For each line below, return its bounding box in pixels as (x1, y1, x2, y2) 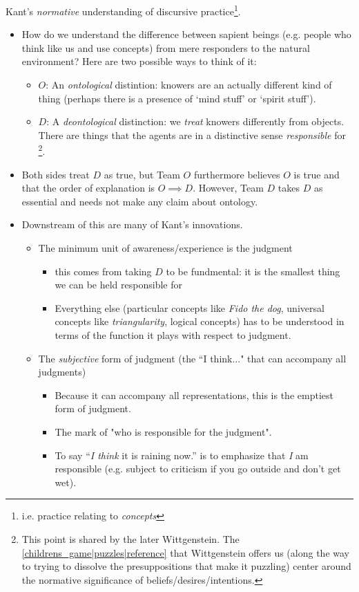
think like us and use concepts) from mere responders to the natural (21, 40, 310, 55)
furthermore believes (193, 167, 280, 181)
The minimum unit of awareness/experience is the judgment (38, 241, 293, 255)
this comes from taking (55, 263, 152, 278)
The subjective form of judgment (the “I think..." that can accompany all (38, 351, 347, 365)
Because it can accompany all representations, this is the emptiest (55, 387, 333, 402)
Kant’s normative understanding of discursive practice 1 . (6, 2, 241, 18)
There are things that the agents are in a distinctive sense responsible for (38, 127, 346, 142)
